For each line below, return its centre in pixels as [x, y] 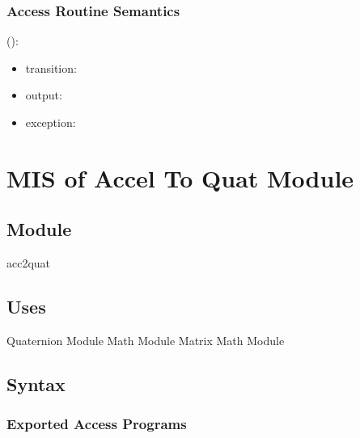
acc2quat [29, 263]
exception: [51, 122]
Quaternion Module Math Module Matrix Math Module [146, 340]
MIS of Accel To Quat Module [180, 177]
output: [44, 95]
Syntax [36, 383]
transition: [51, 67]
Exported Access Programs [97, 424]
